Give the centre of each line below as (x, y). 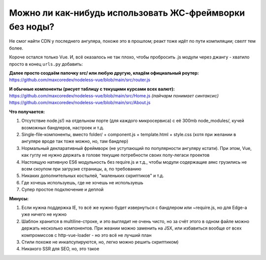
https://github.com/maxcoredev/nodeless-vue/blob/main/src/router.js (80, 80)
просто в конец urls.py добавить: (46, 64)
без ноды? (32, 27)
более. (16, 48)
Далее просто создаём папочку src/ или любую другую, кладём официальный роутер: (104, 73)
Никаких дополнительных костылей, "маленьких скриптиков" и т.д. (93, 176)
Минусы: (19, 199)
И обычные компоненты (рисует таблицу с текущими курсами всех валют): (92, 89)
